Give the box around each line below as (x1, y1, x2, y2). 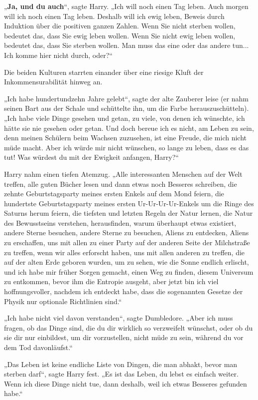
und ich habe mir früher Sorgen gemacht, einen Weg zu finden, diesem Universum (4, 266, 254, 277)
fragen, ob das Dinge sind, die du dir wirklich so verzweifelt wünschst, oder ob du (4, 322, 253, 333)
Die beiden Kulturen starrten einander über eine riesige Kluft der (4, 66, 204, 77)
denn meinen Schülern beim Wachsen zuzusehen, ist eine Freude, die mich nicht (4, 132, 247, 143)
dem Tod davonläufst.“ (4, 342, 73, 352)
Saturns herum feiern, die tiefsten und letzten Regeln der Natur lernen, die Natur (4, 208, 253, 218)
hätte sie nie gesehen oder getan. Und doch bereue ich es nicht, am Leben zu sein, (4, 122, 254, 133)
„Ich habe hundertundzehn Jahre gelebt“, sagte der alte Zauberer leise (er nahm (4, 93, 249, 103)
